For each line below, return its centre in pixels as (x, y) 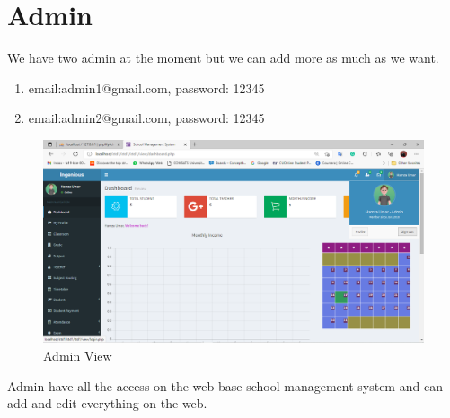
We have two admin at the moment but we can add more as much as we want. (223, 58)
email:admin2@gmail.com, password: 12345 (146, 118)
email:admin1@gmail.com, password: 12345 (146, 87)
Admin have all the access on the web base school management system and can (225, 385)
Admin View (78, 355)
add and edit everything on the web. (107, 403)
